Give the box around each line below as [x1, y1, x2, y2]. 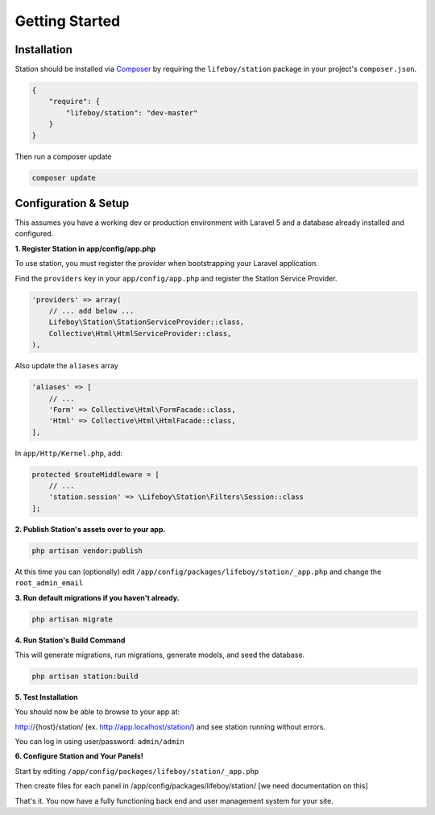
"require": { [48, 97, 101, 106]
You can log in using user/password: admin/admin [14, 737, 184, 746]
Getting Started [14, 12, 121, 30]
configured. [14, 229, 54, 239]
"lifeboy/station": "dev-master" [65, 108, 198, 117]
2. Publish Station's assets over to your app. [14, 524, 166, 534]
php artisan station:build [31, 672, 139, 680]
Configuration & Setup [14, 196, 130, 210]
